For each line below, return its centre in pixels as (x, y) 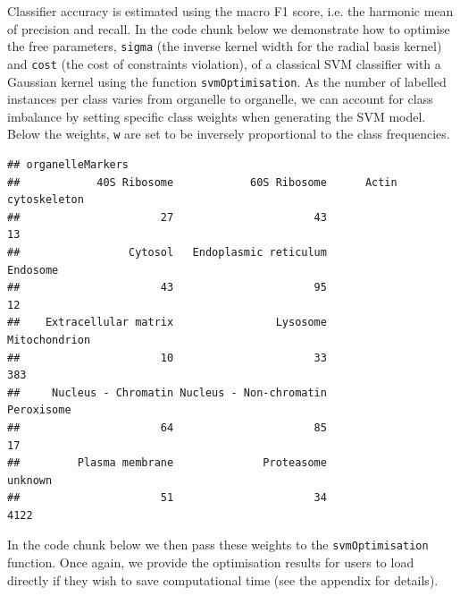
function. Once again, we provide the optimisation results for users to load (211, 562)
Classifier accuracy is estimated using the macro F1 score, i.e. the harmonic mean (230, 11)
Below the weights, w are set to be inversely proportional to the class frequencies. (229, 134)
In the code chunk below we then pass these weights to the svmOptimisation (218, 545)
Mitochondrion (49, 340)
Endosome (33, 270)
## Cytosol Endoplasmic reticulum (167, 252)
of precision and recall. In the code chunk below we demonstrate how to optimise (229, 28)
